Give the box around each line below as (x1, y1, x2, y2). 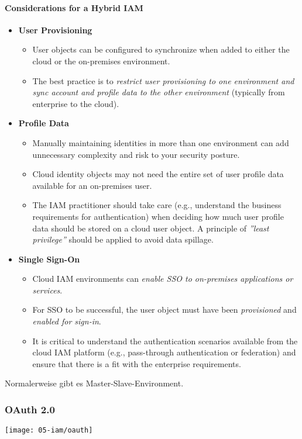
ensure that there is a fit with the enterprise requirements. (32, 357, 241, 369)
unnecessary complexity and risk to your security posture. (32, 148, 240, 160)
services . (32, 284, 63, 296)
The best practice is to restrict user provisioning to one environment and (32, 74, 294, 87)
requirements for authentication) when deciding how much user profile (32, 210, 284, 222)
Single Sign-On (18, 253, 80, 265)
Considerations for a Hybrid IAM (5, 1, 143, 13)
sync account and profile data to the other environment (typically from (32, 86, 285, 98)
